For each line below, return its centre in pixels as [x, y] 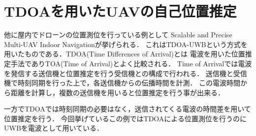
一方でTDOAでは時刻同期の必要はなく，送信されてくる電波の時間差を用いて [128, 109]
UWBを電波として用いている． [54, 128]
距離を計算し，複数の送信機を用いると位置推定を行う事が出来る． [117, 92]
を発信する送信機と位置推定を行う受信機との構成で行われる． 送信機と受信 [126, 73]
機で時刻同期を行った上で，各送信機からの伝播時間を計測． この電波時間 [122, 83]
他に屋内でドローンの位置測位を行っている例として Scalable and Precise [118, 35]
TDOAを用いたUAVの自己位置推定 [120, 11]
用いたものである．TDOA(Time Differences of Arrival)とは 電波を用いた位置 [125, 54]
